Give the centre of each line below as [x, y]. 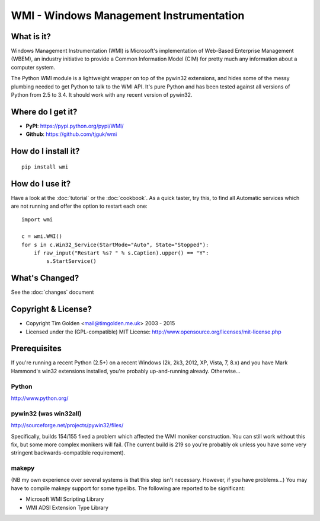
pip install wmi [45, 167]
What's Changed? [45, 278]
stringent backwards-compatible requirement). [68, 453]
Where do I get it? [44, 112]
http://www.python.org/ [40, 398]
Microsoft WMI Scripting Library [65, 499]
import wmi [37, 220]
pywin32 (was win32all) [46, 414]
